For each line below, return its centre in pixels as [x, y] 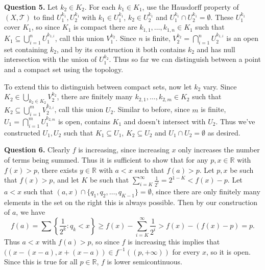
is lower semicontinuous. [144, 262]
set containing [26, 49]
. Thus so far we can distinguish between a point [185, 59]
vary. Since [220, 86]
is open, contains [84, 121]
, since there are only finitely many [206, 191]
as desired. [224, 132]
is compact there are [105, 27]
